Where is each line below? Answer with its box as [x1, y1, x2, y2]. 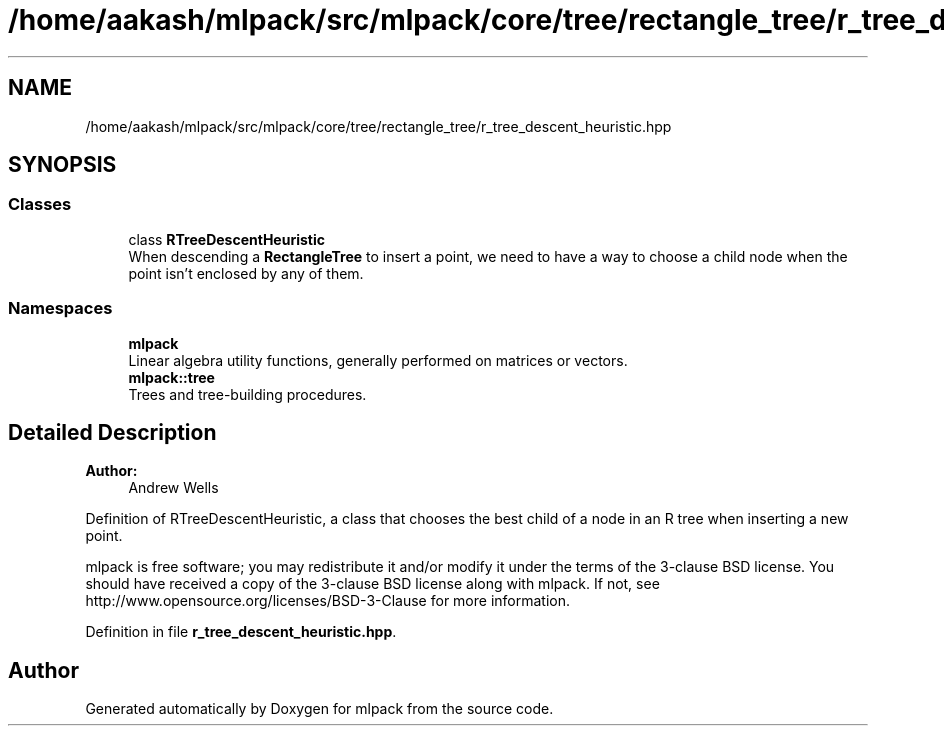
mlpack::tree [128, 368, 215, 386]
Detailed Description [8, 419, 217, 445]
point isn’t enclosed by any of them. [128, 264, 364, 282]
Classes [8, 194, 72, 215]
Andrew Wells [128, 479, 219, 497]
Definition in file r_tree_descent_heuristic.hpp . [85, 623, 397, 641]
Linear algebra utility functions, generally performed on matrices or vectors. [128, 351, 628, 369]
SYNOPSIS [8, 152, 117, 178]
